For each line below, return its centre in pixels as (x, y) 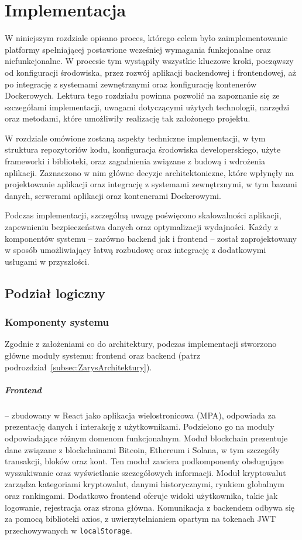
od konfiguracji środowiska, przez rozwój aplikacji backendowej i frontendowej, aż (150, 72)
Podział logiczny (55, 293)
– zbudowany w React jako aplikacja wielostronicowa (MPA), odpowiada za (140, 415)
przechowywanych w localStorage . (68, 530)
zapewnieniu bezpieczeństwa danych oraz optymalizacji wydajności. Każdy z (141, 227)
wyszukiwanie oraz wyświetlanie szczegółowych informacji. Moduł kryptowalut (145, 472)
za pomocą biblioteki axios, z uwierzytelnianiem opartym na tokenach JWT (140, 519)
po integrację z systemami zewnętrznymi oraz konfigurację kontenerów (131, 84)
